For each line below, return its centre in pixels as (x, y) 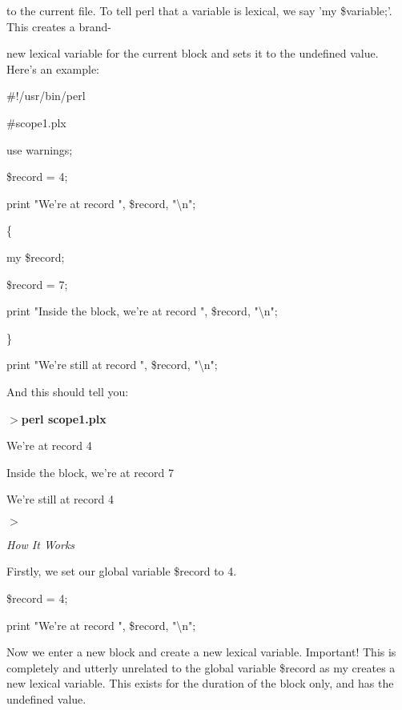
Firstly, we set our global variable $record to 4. (122, 571)
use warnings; (40, 149)
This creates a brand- (59, 26)
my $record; (36, 257)
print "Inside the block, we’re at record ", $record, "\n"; (142, 311)
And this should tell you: (68, 391)
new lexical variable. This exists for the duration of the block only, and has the (200, 683)
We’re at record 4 (49, 445)
